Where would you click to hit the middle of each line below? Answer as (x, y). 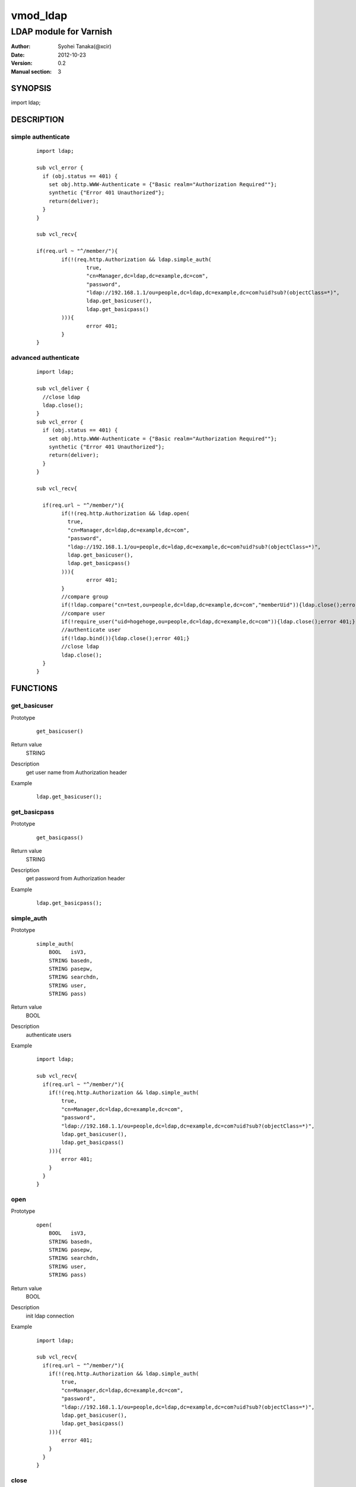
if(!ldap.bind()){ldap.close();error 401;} (125, 638)
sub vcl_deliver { (63, 389)
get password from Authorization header (76, 879)
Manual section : (31, 71)
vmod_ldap (39, 15)
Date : (18, 55)
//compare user (83, 613)
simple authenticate (41, 137)
